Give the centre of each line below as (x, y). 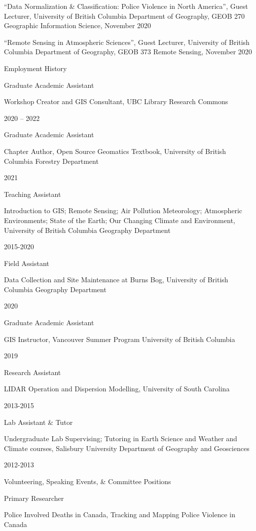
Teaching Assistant (33, 194)
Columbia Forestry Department (51, 161)
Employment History (36, 68)
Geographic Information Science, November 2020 (78, 25)
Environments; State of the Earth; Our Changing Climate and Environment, (120, 220)
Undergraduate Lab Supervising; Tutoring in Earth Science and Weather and (121, 438)
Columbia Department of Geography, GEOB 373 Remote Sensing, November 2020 (128, 52)
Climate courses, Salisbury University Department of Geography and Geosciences (127, 448)
